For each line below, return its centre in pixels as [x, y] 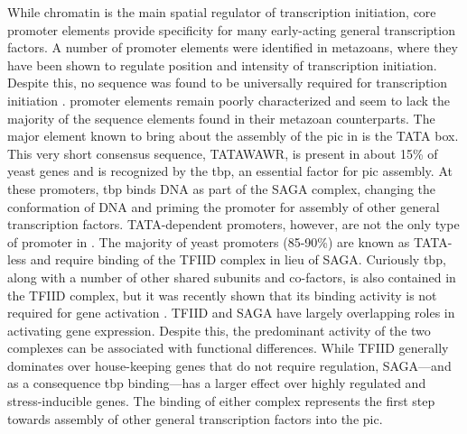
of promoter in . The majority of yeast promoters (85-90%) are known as [209, 241]
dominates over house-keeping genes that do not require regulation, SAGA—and [229, 365]
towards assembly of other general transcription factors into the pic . [195, 418]
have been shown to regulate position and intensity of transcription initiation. [222, 65]
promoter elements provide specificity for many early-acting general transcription [231, 29]
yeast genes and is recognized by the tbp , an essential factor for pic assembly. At [230, 171]
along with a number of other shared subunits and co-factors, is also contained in [232, 277]
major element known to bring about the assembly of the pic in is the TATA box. [233, 136]
